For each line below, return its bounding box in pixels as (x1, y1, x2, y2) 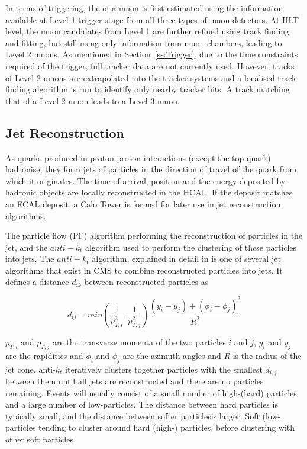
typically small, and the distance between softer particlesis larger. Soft (5, 409, 260, 422)
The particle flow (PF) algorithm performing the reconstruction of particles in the (5, 229, 303, 242)
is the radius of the (232, 349, 302, 361)
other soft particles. (5, 433, 76, 445)
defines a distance (5, 275, 69, 288)
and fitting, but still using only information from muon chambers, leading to (5, 36, 282, 49)
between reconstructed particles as (84, 275, 209, 288)
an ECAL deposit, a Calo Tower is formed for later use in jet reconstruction (5, 197, 281, 210)
